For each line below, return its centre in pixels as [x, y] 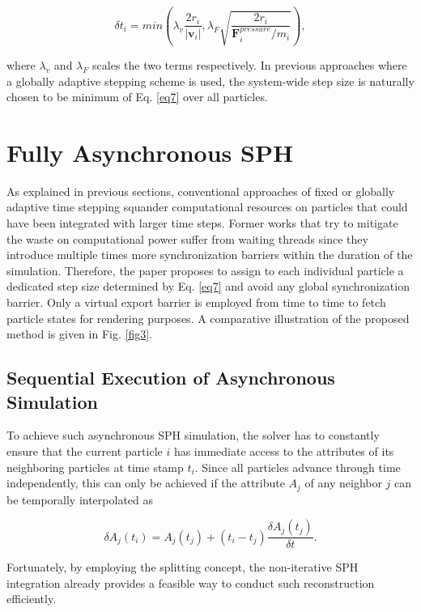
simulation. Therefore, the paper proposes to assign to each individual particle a [205, 270]
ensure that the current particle [85, 450]
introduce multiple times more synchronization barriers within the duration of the [210, 255]
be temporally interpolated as [80, 499]
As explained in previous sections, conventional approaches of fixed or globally [201, 191]
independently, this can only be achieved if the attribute [146, 483]
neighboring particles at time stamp [95, 467]
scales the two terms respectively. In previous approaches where [250, 64]
